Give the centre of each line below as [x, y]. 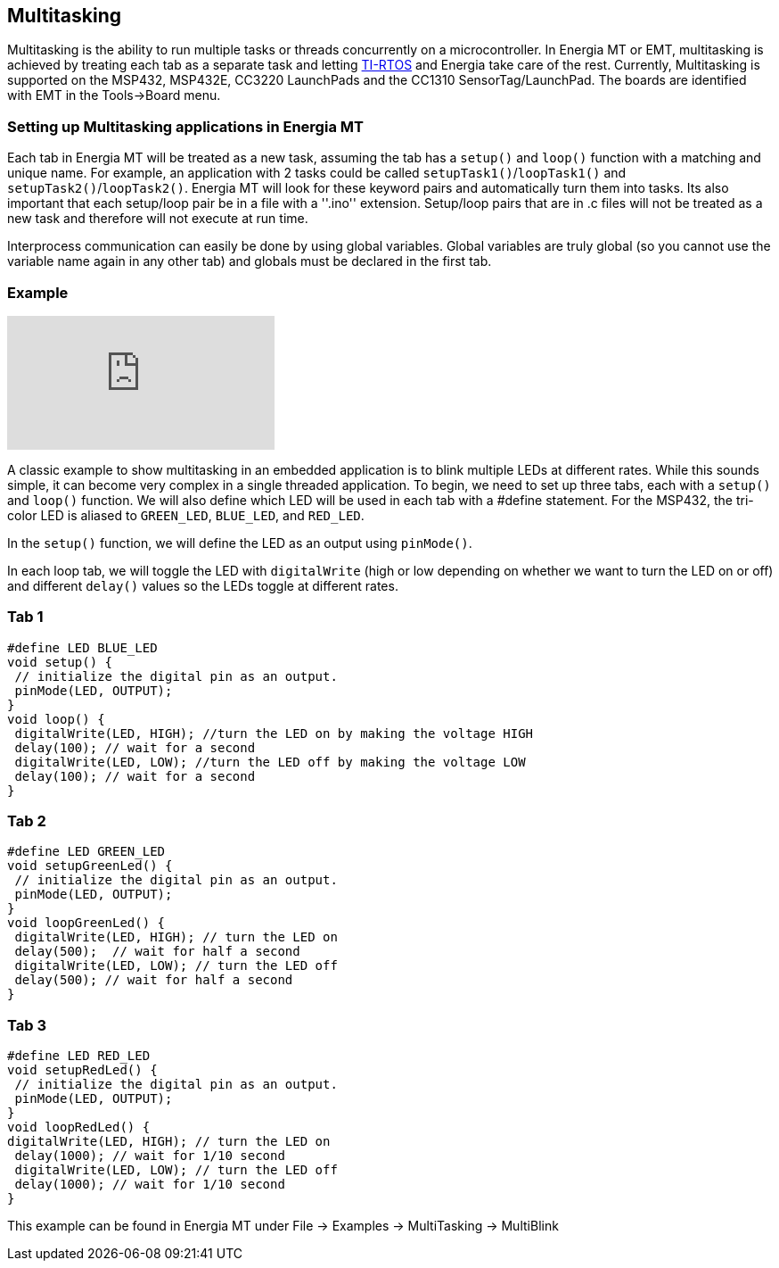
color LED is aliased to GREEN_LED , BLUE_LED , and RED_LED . [186, 515]
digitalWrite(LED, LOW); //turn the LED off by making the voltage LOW [270, 762]
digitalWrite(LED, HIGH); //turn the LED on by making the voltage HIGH [274, 733]
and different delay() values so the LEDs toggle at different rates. [203, 585]
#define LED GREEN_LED [86, 852]
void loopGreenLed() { [86, 923]
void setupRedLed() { [82, 1070]
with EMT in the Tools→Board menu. [114, 95]
